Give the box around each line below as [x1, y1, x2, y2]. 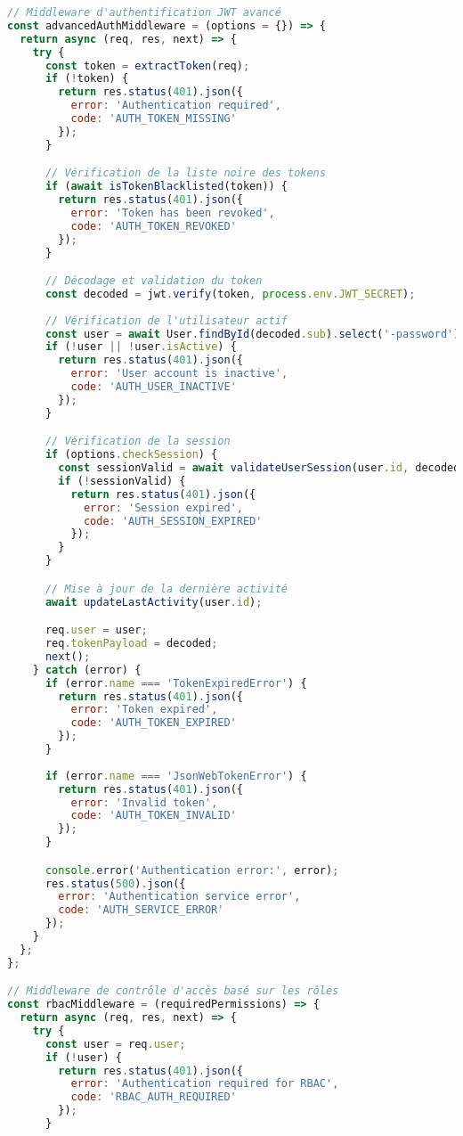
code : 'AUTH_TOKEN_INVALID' [70, 809, 237, 822]
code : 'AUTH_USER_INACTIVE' [70, 380, 237, 394]
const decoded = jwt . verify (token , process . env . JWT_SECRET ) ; [45, 287, 416, 300]
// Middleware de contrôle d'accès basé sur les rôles [7, 985, 339, 998]
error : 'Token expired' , [70, 703, 218, 716]
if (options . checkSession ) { [45, 448, 218, 462]
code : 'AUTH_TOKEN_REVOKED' [70, 219, 237, 233]
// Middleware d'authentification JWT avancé [7, 6, 281, 19]
